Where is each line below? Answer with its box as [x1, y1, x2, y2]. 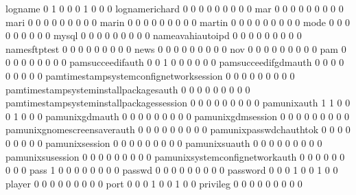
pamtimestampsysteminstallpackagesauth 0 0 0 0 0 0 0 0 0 [5, 82, 250, 96]
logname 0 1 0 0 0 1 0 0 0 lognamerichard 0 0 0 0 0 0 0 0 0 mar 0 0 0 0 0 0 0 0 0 [5, 1, 344, 15]
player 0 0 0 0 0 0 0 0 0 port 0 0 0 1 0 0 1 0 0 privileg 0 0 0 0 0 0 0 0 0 [5, 176, 302, 190]
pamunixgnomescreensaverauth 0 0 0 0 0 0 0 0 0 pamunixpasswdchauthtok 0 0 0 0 [5, 122, 351, 137]
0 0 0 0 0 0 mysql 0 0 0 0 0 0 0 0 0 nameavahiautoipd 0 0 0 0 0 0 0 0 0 [5, 28, 302, 43]
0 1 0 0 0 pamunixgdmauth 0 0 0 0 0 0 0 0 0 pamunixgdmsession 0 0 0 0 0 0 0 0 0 [5, 108, 350, 123]
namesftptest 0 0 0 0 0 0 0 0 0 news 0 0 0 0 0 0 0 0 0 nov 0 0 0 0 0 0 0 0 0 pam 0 [5, 41, 346, 56]
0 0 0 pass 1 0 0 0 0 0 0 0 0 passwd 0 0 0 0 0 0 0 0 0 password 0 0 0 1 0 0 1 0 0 [5, 163, 338, 177]
